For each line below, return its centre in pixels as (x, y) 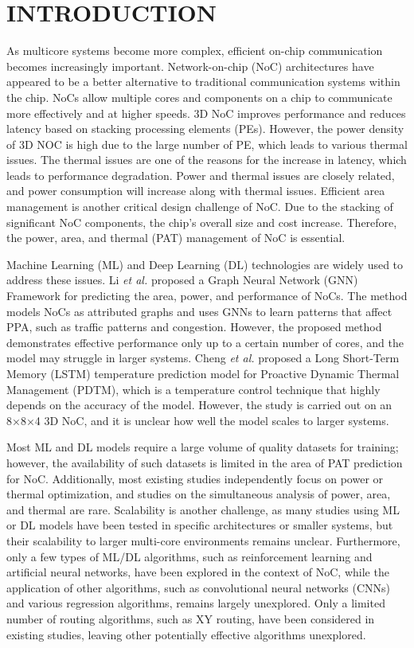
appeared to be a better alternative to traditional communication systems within (203, 82)
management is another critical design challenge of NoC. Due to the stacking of (200, 207)
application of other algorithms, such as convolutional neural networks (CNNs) (199, 587)
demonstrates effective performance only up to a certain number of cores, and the (205, 342)
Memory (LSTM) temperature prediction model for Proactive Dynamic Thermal (203, 373)
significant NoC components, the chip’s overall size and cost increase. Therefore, (202, 222)
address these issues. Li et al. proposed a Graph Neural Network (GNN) (182, 280)
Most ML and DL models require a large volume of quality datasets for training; (203, 447)
